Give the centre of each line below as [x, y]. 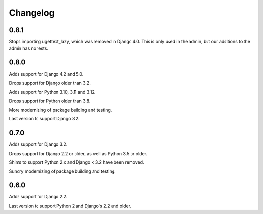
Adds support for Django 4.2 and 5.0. [46, 74]
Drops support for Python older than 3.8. [50, 101]
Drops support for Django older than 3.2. [50, 83]
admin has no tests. [29, 48]
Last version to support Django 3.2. [44, 119]
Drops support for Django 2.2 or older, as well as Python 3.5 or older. [78, 153]
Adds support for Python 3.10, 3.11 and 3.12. [52, 92]
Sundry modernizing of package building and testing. [63, 171]
